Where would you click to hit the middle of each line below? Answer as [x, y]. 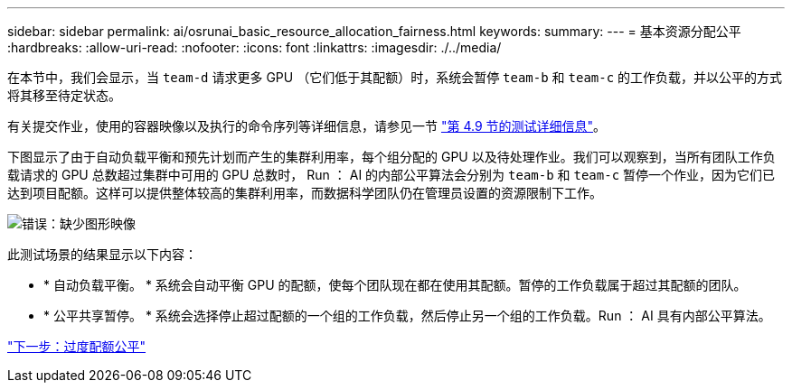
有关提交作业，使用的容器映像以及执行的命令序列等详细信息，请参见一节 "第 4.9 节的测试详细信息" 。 [307, 126]
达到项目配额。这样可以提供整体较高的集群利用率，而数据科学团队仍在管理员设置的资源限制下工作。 [305, 193]
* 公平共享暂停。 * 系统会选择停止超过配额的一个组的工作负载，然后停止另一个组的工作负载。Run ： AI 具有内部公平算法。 [407, 316]
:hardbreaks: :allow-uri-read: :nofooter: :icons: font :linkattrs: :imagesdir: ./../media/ [255, 47]
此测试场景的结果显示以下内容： [102, 254]
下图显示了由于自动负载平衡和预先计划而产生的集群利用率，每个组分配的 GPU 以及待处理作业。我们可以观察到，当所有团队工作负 [391, 157]
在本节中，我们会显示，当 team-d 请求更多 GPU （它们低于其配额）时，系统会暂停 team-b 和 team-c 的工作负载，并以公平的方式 [395, 77]
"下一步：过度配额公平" [77, 346]
